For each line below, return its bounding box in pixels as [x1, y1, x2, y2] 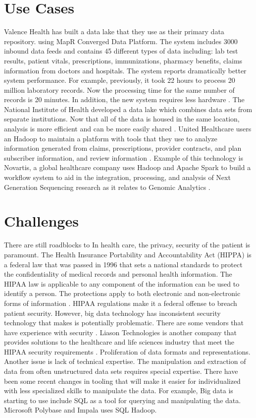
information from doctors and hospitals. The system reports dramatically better [4, 65, 247, 75]
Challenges [4, 211, 79, 231]
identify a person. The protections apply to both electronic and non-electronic [4, 288, 241, 299]
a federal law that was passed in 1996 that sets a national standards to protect [4, 259, 243, 269]
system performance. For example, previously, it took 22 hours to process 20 [4, 75, 235, 85]
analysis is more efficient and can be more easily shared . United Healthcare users [4, 123, 252, 134]
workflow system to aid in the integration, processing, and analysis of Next [4, 172, 231, 182]
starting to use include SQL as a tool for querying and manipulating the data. [4, 395, 241, 405]
